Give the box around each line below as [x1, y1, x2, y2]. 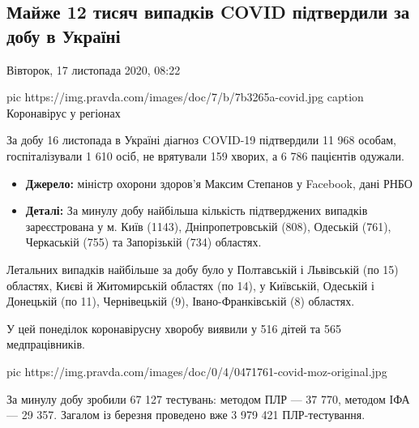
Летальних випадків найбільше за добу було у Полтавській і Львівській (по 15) [6, 260, 399, 277]
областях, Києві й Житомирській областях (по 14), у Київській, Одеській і [6, 276, 374, 293]
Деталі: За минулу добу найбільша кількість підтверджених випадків [25, 202, 368, 219]
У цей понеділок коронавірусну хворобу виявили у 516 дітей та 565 [6, 319, 341, 336]
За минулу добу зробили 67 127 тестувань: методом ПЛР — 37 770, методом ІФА [6, 390, 410, 407]
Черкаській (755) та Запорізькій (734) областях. [25, 233, 262, 250]
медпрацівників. [6, 336, 85, 353]
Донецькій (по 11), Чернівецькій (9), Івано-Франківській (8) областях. [6, 293, 355, 310]
